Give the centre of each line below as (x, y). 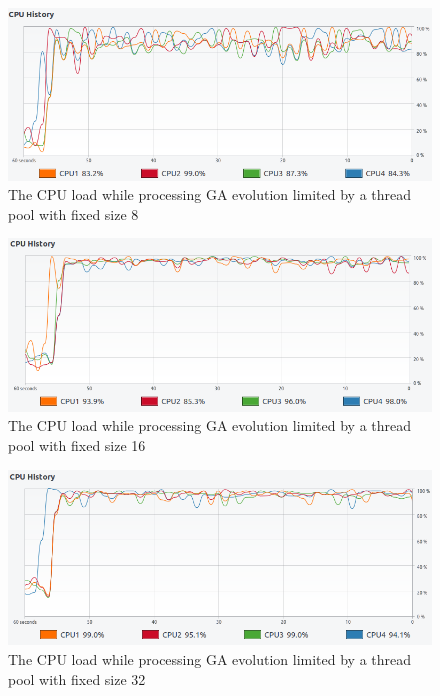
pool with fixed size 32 (77, 678)
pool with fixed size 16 (77, 445)
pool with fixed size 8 (73, 213)
